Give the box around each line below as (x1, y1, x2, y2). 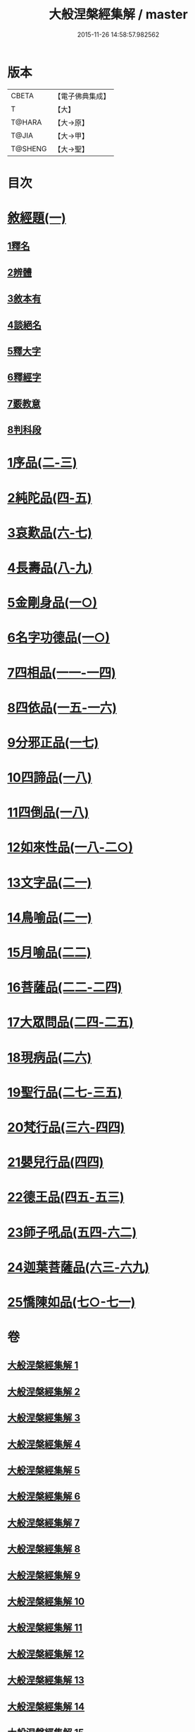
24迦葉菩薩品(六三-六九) (7, 1259, 150, 1276)
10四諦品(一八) (7, 770, 93, 786)
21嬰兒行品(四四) (7, 1155, 104, 1170)
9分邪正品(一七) (7, 734, 99, 750)
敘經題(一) (7, 210, 67, 226)
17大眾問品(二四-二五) (7, 1015, 134, 1030)
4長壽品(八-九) (7, 560, 93, 576)
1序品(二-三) (7, 455, 77, 471)
